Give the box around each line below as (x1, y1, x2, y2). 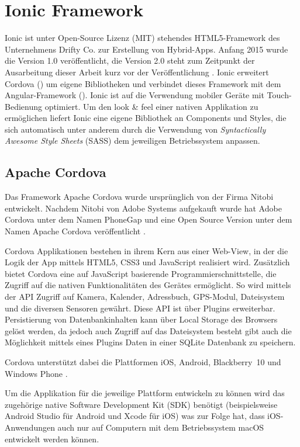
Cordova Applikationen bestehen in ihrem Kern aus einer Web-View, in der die (5, 244, 288, 257)
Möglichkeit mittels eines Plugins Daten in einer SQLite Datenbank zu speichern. (5, 336, 296, 348)
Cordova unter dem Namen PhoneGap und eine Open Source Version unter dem (5, 213, 292, 226)
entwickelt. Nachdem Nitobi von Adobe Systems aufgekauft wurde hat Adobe (5, 202, 282, 214)
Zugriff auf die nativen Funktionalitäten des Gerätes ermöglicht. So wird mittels (5, 279, 291, 291)
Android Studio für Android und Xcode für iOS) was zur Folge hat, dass (5, 410, 265, 422)
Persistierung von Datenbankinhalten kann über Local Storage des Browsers (5, 313, 278, 325)
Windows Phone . (5, 367, 68, 379)
